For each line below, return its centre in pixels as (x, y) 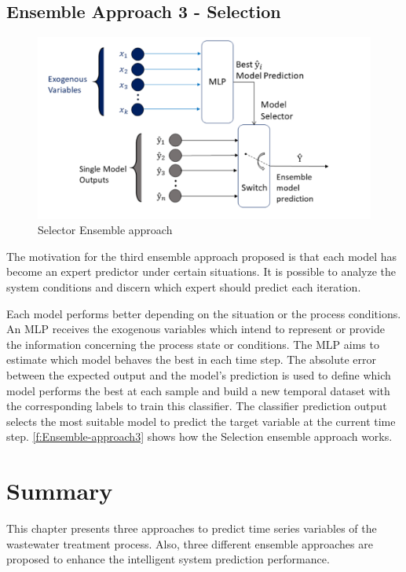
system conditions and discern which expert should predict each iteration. (184, 287)
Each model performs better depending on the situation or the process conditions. (204, 313)
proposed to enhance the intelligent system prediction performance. (168, 559)
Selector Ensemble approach (105, 230)
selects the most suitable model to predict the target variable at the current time (201, 421)
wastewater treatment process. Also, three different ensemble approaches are (190, 543)
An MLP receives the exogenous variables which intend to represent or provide (196, 329)
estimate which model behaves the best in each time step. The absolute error (191, 359)
